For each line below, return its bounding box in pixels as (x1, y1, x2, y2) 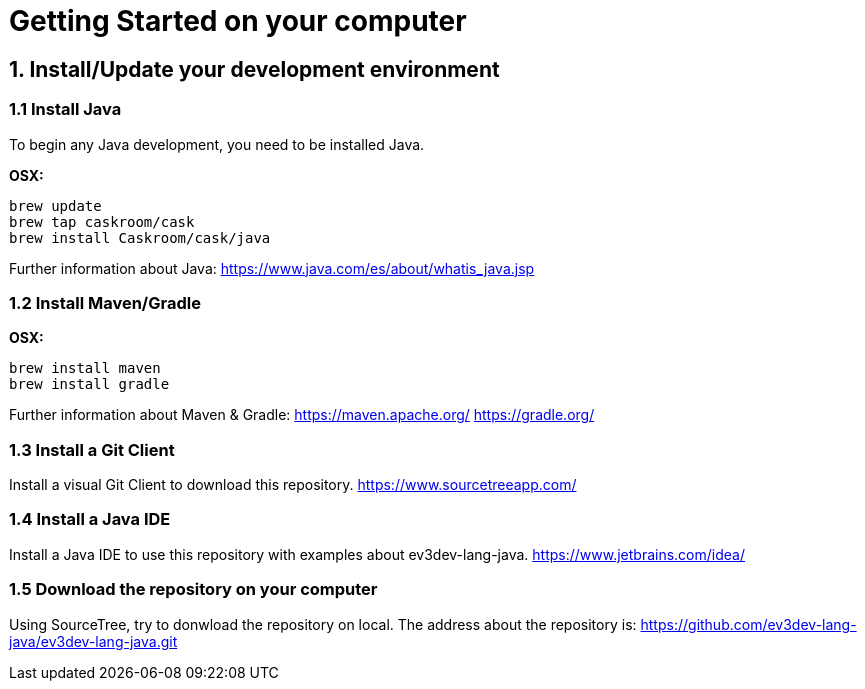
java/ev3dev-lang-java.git (9, 632, 178, 650)
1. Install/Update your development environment (9, 56, 500, 82)
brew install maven (9, 360, 161, 377)
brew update (9, 197, 102, 214)
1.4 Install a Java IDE (9, 509, 171, 530)
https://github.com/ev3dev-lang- (640, 615, 857, 633)
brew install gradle (9, 376, 170, 393)
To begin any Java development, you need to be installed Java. (9, 135, 425, 153)
